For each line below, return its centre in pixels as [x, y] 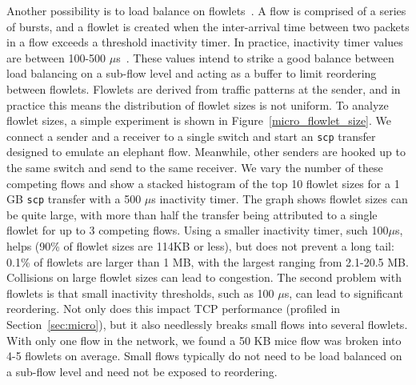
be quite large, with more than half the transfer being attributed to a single [192, 214]
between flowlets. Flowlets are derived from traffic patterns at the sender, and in [204, 88]
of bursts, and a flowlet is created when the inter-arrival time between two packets [208, 26]
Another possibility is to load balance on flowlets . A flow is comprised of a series [206, 10]
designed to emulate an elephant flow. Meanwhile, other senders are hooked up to [206, 152]
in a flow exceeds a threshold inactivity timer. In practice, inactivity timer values [205, 42]
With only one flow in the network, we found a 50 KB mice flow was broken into [204, 340]
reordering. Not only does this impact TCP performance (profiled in [174, 309]
